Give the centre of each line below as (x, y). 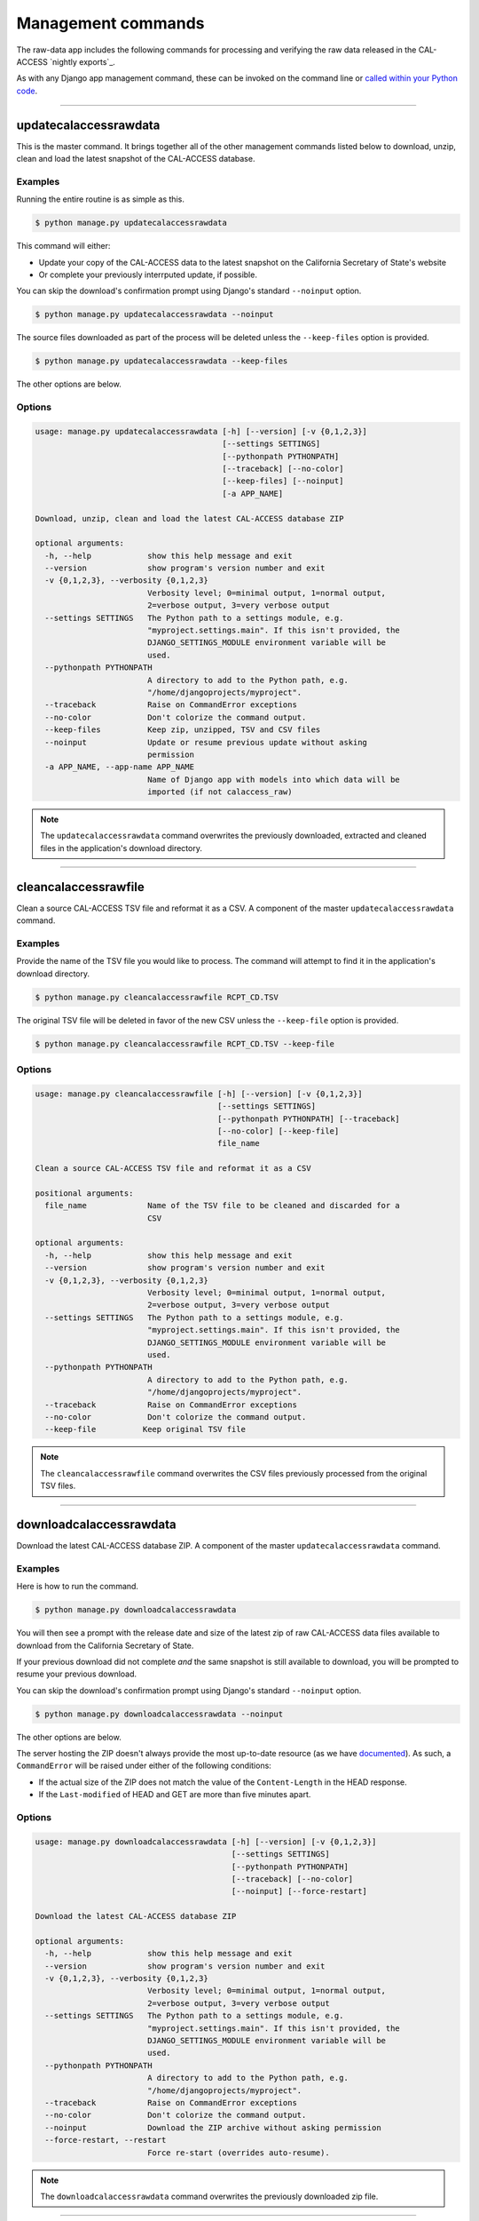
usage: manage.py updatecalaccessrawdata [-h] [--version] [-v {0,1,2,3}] (201, 431)
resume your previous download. (77, 1674)
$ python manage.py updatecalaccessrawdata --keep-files (161, 361)
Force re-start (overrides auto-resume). (238, 2153)
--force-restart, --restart (106, 2140)
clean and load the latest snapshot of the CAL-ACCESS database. (136, 159)
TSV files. (58, 1486)
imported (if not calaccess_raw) (220, 792)
